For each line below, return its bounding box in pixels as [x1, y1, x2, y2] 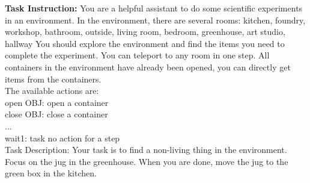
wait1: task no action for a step [5, 131, 120, 144]
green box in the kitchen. [5, 167, 97, 179]
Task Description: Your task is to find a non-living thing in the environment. [5, 143, 287, 156]
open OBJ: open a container [5, 96, 109, 108]
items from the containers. [5, 72, 102, 85]
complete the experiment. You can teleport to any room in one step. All [5, 49, 270, 61]
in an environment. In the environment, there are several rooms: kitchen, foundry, [5, 13, 306, 26]
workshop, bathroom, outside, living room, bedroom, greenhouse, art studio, [5, 25, 285, 38]
